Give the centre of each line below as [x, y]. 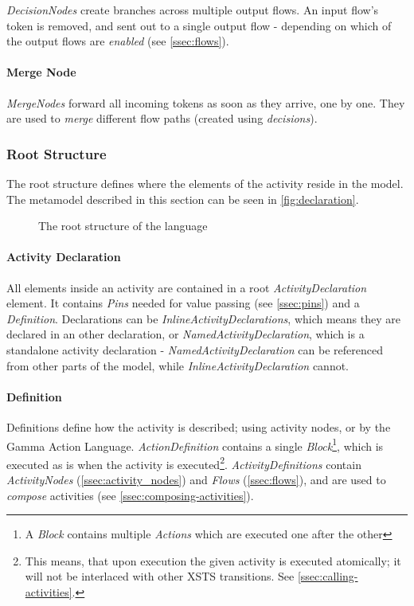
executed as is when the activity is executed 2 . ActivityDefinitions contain [184, 463]
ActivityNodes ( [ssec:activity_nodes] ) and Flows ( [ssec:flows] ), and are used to [196, 480]
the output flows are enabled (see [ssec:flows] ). [118, 41]
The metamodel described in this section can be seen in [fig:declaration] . [183, 199]
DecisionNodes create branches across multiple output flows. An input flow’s [193, 10]
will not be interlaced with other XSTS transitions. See [160, 576]
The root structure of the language [123, 226]
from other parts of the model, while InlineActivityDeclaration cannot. [178, 365]
